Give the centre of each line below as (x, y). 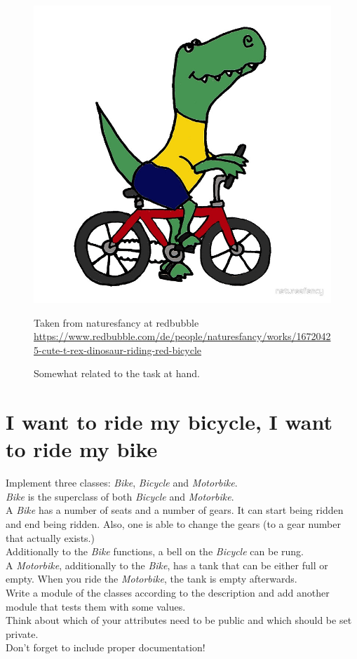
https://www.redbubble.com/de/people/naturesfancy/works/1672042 (182, 336)
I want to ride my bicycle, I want (169, 422)
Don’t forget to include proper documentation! (106, 647)
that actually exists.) (50, 537)
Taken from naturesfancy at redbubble (116, 322)
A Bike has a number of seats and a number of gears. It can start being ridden (175, 510)
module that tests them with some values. (96, 606)
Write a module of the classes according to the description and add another (168, 593)
